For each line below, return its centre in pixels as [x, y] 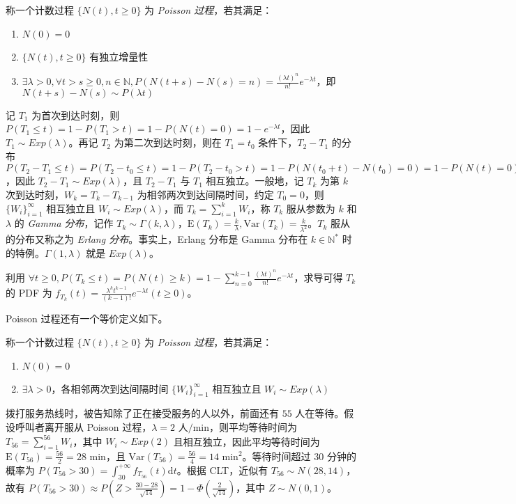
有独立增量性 [119, 56]
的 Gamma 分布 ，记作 [64, 223]
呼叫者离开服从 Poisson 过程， [83, 427]
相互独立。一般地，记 [255, 181]
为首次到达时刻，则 [76, 115]
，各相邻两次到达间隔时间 [110, 388]
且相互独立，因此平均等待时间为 [246, 441]
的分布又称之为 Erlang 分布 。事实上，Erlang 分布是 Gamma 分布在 [157, 239]
